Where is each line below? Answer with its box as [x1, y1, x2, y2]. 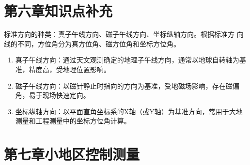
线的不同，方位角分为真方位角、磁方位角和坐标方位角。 [4, 38, 180, 48]
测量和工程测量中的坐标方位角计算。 [15, 116, 131, 126]
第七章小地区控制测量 [4, 144, 140, 164]
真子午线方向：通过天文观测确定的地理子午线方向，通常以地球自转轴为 [15, 55, 239, 65]
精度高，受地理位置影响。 [29, 64, 110, 74]
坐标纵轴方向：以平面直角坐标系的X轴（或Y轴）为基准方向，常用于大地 [15, 106, 243, 116]
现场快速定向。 [42, 90, 90, 100]
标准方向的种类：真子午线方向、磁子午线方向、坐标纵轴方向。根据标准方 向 [4, 29, 244, 39]
